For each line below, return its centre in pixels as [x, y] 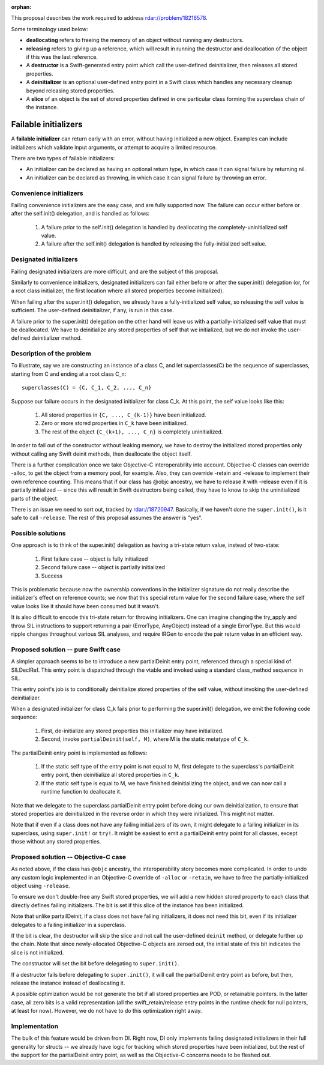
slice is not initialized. [37, 952]
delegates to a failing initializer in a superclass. [69, 925]
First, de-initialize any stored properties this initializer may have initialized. [133, 731]
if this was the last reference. [62, 56]
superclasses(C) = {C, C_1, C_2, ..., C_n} [87, 388]
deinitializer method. [57, 338]
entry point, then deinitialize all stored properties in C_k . [110, 775]
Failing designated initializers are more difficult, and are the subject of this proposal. [115, 271]
